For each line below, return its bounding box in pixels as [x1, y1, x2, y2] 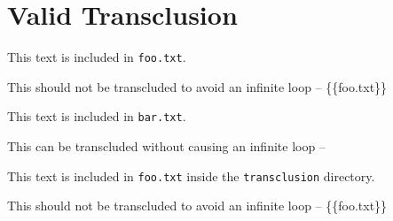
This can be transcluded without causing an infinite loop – [7, 137, 326, 156]
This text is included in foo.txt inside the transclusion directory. [7, 166, 375, 185]
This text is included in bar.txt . [7, 107, 186, 126]
